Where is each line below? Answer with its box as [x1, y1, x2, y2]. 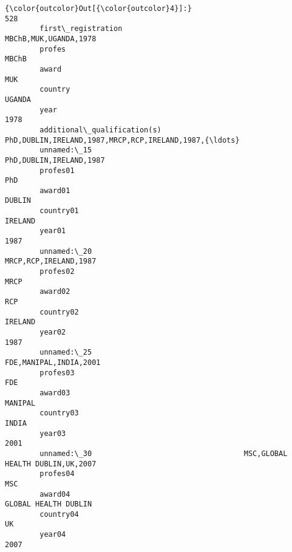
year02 [39, 328, 66, 336]
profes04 [39, 469, 75, 479]
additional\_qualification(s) [39, 125, 161, 134]
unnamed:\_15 [39, 146, 92, 155]
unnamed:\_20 [39, 247, 92, 256]
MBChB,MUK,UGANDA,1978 [5, 34, 97, 43]
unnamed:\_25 [39, 348, 92, 357]
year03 [39, 429, 66, 438]
